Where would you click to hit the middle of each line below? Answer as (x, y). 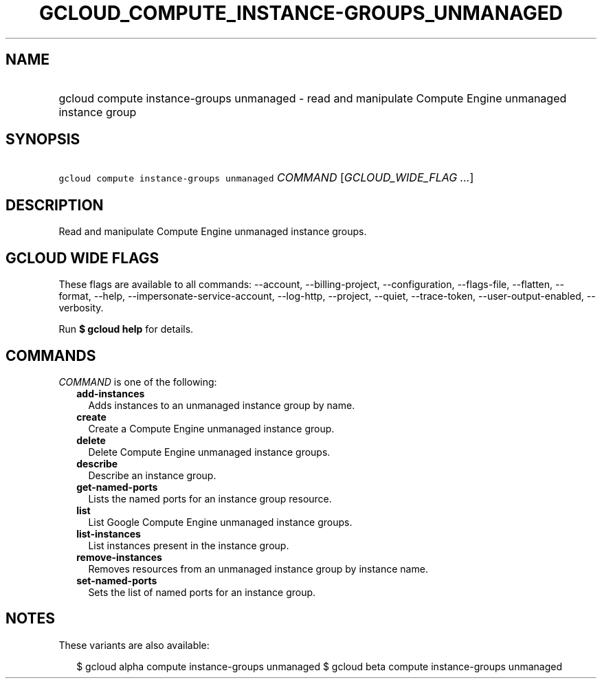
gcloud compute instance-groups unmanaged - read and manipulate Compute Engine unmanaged (313, 98)
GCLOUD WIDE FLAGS (82, 258)
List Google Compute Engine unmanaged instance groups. (220, 522)
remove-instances (119, 557)
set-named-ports (117, 580)
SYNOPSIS (43, 140)
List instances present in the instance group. (189, 545)
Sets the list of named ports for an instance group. (202, 592)
